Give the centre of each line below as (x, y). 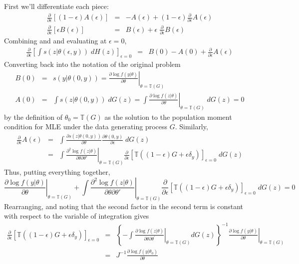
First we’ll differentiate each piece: (56, 6)
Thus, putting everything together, (57, 172)
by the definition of (33, 117)
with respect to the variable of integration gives (77, 216)
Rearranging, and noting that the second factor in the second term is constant (124, 206)
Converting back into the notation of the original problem (92, 64)
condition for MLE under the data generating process (86, 127)
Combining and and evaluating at (55, 41)
